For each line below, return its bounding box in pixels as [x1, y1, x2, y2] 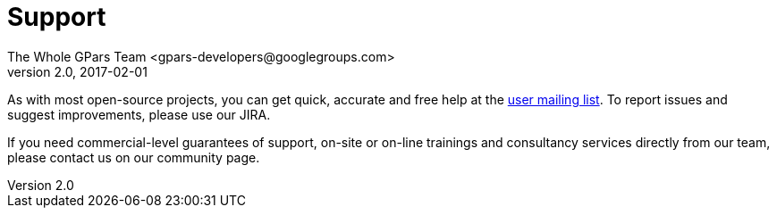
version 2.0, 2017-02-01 [7, 63, 148, 79]
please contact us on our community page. [7, 149, 260, 165]
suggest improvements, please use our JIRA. [7, 106, 271, 122]
